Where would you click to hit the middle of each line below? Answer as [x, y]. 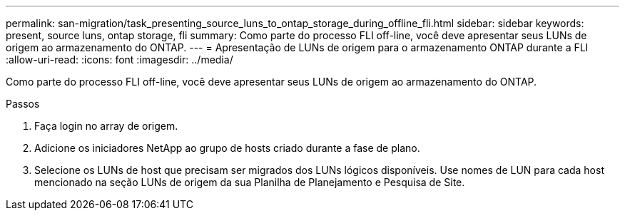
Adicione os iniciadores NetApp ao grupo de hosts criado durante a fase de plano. [227, 148]
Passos [23, 104]
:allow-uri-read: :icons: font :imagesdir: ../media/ [120, 60]
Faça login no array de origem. [106, 126]
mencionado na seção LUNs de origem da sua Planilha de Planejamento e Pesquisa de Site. [250, 182]
